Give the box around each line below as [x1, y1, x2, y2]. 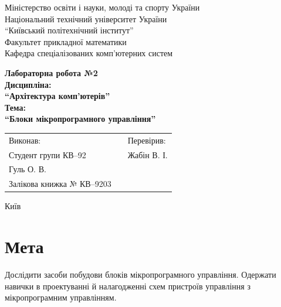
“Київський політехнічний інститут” [5, 24, 134, 36]
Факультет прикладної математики [5, 35, 127, 47]
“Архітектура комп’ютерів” [5, 90, 110, 102]
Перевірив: [127, 134, 166, 146]
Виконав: [9, 134, 41, 146]
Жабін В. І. [127, 148, 168, 161]
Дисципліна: [5, 78, 52, 90]
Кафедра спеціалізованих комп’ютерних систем [5, 47, 173, 59]
